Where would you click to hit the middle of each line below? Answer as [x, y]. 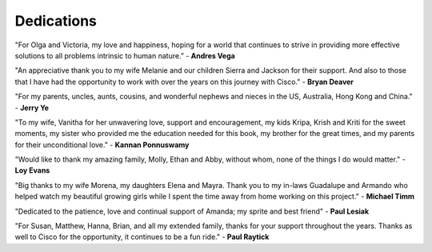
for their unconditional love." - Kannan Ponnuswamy [102, 145]
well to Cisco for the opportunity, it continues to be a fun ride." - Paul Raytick [142, 237]
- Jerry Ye [32, 107]
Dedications [56, 21]
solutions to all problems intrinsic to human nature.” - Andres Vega [125, 55]
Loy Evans [32, 170]
